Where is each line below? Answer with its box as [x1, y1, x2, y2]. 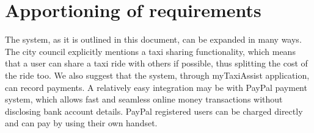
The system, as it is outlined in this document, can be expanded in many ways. [5, 33, 302, 46]
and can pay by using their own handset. [5, 117, 158, 129]
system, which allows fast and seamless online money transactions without [5, 93, 283, 106]
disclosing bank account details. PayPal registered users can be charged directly [5, 104, 303, 117]
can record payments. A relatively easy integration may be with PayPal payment [5, 81, 307, 93]
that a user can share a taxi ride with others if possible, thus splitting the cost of [5, 57, 308, 70]
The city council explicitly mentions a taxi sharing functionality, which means [5, 45, 296, 57]
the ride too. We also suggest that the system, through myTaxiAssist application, [5, 68, 310, 81]
